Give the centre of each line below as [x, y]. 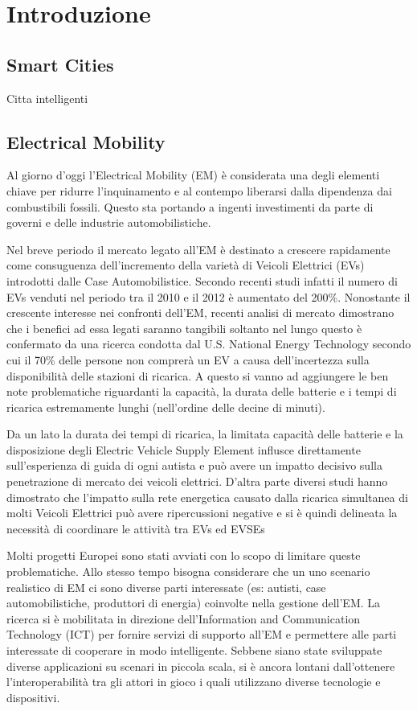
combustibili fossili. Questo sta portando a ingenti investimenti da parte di [190, 206]
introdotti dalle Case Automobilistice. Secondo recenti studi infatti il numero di [202, 280]
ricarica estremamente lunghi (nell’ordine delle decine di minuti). [166, 407]
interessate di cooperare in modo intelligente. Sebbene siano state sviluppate [194, 650]
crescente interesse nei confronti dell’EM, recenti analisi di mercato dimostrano [200, 312]
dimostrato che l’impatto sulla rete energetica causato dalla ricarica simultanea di [207, 497]
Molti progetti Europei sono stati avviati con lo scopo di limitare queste [184, 555]
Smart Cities [60, 64]
